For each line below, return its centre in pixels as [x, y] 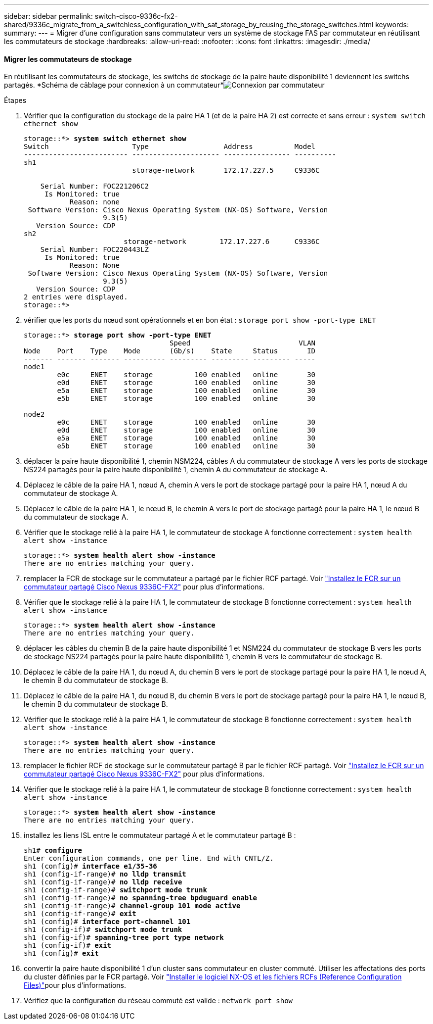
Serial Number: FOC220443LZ [94, 250]
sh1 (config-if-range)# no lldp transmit [105, 874]
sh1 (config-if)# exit [68, 946]
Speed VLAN [243, 343]
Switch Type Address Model [170, 147]
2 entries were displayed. [76, 297]
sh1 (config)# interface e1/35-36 [90, 866]
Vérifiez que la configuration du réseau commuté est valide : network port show [158, 1001]
